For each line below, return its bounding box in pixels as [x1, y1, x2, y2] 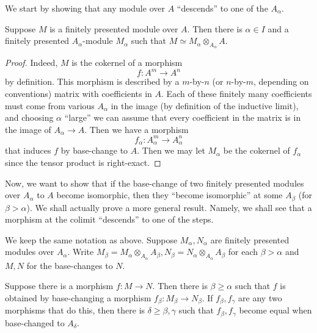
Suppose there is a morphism [5, 279, 114, 292]
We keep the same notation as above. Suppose [5, 233, 178, 246]
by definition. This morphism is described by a [5, 75, 180, 88]
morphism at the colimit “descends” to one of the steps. [5, 213, 214, 226]
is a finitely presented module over [49, 22, 178, 35]
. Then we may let [137, 144, 205, 157]
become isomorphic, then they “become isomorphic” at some [56, 188, 283, 201]
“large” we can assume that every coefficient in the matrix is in [64, 111, 301, 124]
